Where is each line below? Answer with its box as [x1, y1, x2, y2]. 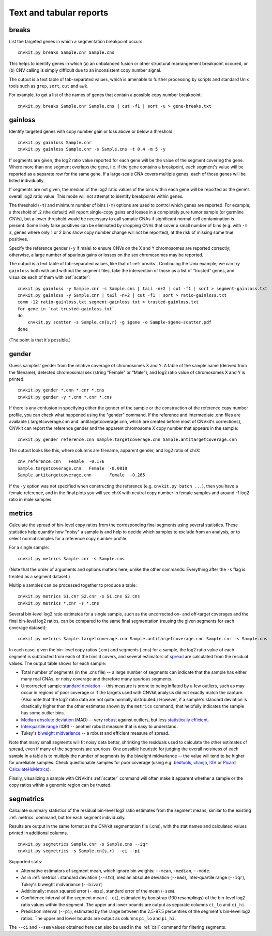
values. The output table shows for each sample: [9, 660, 106, 666]
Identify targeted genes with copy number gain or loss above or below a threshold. [9, 129, 174, 134]
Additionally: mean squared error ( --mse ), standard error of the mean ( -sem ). [21, 888, 176, 894]
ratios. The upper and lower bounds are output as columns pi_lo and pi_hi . [21, 915, 176, 921]
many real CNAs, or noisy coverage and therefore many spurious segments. [21, 676, 173, 682]
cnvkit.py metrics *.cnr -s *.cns [17, 600, 99, 606]
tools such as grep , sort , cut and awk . [9, 83, 89, 89]
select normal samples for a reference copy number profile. [9, 536, 128, 542]
